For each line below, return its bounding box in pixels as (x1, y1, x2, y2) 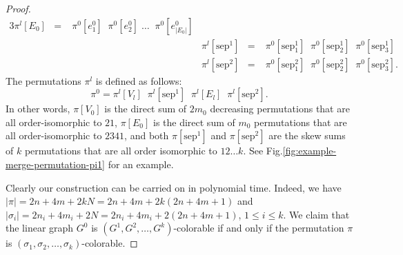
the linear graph (6, 221, 74, 235)
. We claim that (283, 207, 350, 221)
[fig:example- (282, 143, 337, 158)
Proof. (6, 1, 31, 15)
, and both (124, 128, 169, 143)
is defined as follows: (95, 73, 182, 88)
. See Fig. (243, 143, 283, 158)
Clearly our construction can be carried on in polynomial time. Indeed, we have (6, 180, 342, 194)
